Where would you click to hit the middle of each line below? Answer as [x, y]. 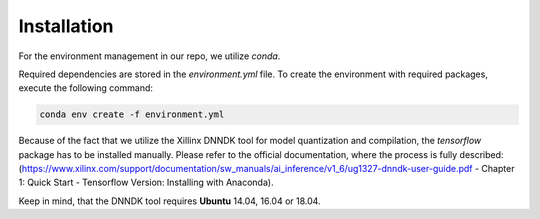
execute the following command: [86, 88]
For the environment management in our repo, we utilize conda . [149, 56]
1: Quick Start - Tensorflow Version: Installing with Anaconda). [146, 182]
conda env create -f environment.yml [132, 114]
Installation [66, 26]
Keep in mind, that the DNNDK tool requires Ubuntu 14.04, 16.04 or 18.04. [169, 201]
